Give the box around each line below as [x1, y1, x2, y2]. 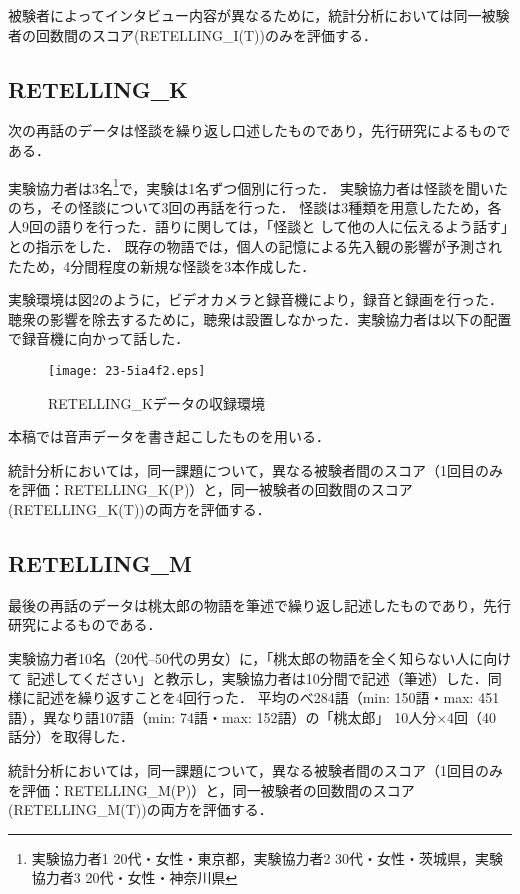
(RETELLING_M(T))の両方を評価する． [8, 799, 273, 820]
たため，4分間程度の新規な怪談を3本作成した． [8, 255, 316, 276]
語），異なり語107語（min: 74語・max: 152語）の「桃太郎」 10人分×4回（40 [8, 706, 497, 727]
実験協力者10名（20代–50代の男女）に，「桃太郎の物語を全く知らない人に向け [8, 648, 512, 668]
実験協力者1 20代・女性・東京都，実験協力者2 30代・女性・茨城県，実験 [31, 847, 504, 868]
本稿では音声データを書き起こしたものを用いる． [8, 426, 330, 447]
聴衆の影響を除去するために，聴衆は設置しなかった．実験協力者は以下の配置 [8, 308, 512, 329]
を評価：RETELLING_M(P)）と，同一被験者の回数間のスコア [8, 779, 415, 800]
